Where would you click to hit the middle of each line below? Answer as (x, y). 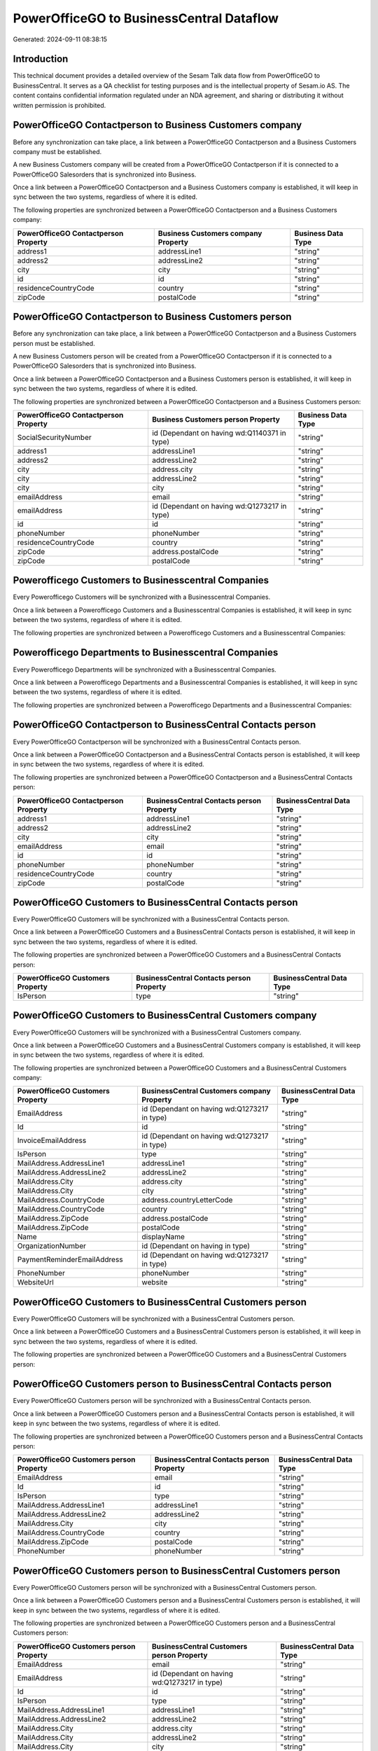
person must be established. (54, 343)
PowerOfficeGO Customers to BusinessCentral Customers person (160, 1302)
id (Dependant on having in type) (196, 1246)
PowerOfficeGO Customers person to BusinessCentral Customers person (177, 1571)
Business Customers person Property (216, 419)
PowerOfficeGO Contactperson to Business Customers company (157, 125)
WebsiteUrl (35, 1282)
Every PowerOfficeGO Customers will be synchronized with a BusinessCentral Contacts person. (151, 919)
